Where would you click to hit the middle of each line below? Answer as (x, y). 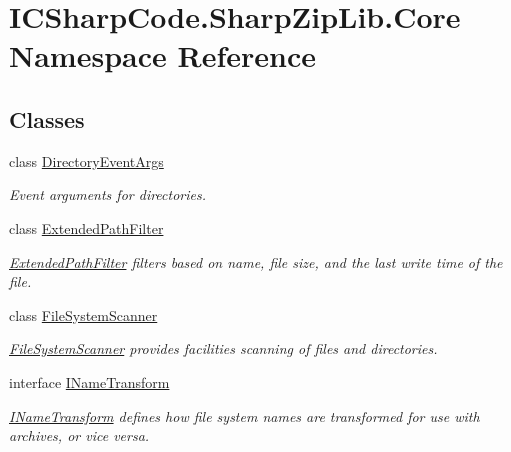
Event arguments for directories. (108, 194)
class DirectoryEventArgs (86, 160)
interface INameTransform (89, 381)
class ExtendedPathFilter (86, 227)
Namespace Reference (162, 55)
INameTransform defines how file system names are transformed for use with (244, 415)
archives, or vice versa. (79, 435)
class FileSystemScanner (83, 314)
